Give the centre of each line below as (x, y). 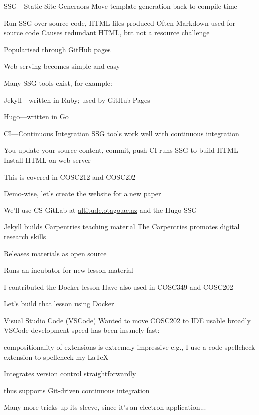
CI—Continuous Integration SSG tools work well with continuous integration (122, 133)
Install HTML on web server (47, 159)
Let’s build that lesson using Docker (59, 304)
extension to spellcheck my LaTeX (56, 356)
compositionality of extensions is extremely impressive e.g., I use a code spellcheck (129, 347)
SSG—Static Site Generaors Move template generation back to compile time (121, 6)
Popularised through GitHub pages (57, 49)
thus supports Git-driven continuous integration (77, 390)
